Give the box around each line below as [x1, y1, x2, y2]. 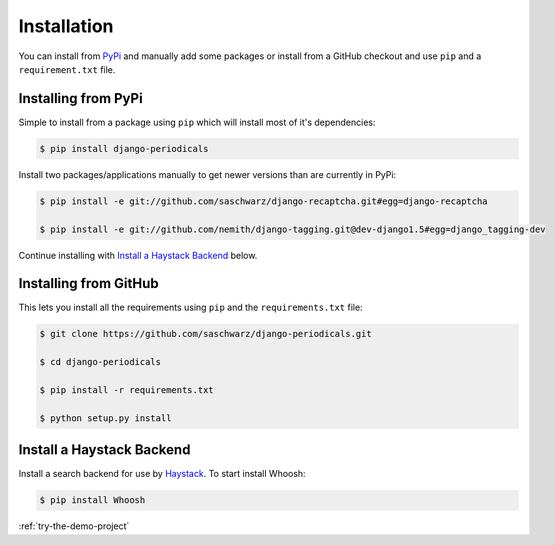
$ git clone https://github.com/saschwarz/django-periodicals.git [39, 328, 372, 340]
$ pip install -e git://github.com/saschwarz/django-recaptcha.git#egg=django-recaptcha [39, 195, 489, 207]
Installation [18, 15, 114, 37]
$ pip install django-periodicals [39, 143, 209, 154]
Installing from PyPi [18, 90, 144, 107]
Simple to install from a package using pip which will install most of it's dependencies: [18, 116, 376, 128]
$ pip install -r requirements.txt [39, 385, 214, 396]
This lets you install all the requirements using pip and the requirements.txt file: [18, 301, 364, 314]
